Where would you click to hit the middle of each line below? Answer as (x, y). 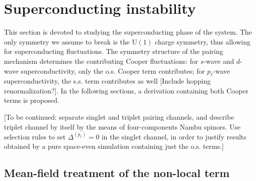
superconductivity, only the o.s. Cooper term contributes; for (113, 70)
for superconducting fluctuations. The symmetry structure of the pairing (114, 51)
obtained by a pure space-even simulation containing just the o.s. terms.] (114, 146)
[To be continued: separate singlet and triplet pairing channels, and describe (119, 117)
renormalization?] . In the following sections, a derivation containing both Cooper (126, 90)
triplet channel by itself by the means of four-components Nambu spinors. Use (122, 126)
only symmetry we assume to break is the (67, 41)
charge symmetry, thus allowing (203, 41)
